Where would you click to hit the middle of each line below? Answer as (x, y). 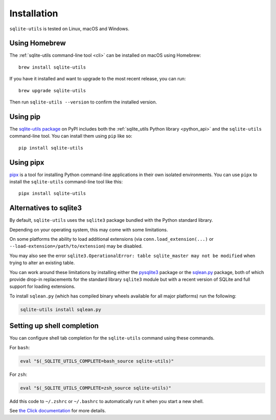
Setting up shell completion (54, 326)
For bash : (20, 347)
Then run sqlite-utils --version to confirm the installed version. (83, 102)
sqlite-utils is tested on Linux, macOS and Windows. (70, 29)
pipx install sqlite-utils (52, 194)
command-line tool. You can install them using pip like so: (71, 136)
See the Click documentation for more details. (58, 411)
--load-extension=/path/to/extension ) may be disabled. (76, 246)
